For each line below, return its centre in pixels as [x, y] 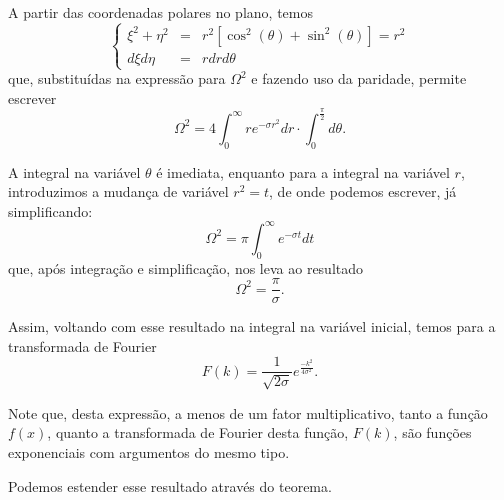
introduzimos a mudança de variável [118, 191]
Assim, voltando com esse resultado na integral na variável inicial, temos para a [252, 326]
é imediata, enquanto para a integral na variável [303, 171]
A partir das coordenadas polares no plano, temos [160, 12]
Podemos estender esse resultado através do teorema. [170, 485]
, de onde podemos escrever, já [363, 191]
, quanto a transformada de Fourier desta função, [198, 432]
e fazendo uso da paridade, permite [359, 78]
